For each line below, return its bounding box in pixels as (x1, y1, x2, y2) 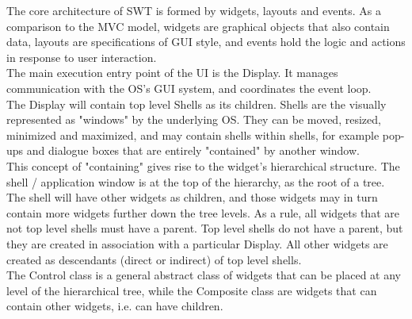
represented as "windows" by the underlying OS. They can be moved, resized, (6, 111, 381, 128)
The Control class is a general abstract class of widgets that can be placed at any (6, 267, 401, 283)
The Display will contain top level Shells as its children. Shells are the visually (6, 95, 387, 112)
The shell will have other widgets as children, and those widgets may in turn (6, 189, 378, 206)
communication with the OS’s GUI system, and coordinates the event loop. (6, 79, 372, 96)
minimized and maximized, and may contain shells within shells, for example (6, 126, 380, 143)
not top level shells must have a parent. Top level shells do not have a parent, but (6, 220, 403, 236)
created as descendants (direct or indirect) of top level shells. (6, 251, 302, 267)
